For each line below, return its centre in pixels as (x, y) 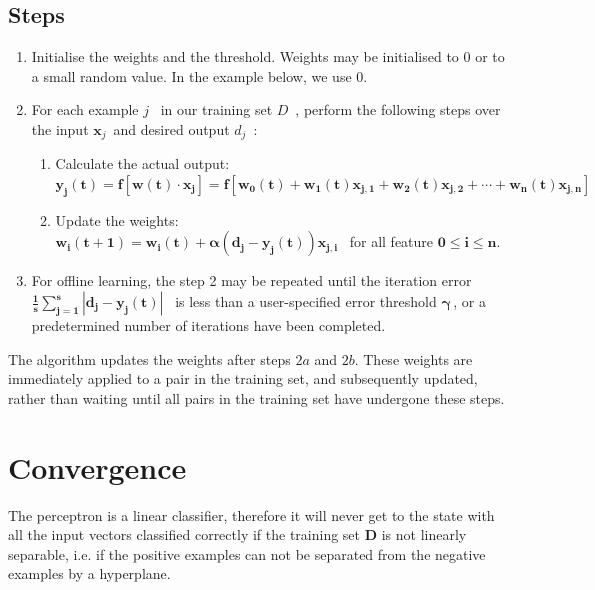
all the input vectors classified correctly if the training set (184, 534)
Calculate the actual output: (142, 163)
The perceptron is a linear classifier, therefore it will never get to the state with (251, 514)
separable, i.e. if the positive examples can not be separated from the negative (247, 553)
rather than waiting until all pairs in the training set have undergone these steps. (256, 397)
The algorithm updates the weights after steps (149, 358)
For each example (85, 109)
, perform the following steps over (398, 109)
